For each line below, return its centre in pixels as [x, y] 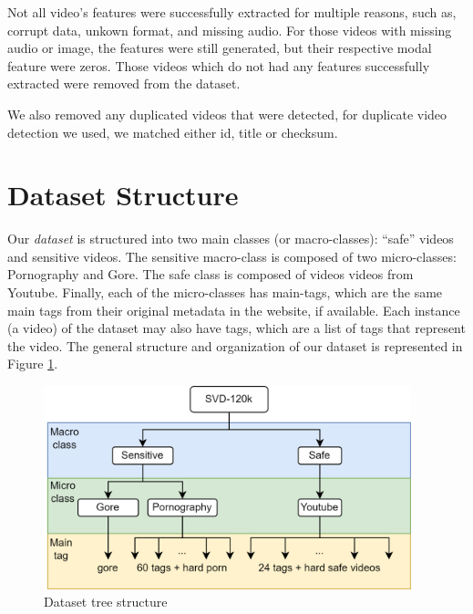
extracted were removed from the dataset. [124, 83]
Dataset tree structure [106, 602]
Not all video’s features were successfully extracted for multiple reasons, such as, [232, 12]
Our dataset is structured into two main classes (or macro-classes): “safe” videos [231, 239]
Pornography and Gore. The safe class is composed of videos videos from [211, 274]
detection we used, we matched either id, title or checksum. [173, 132]
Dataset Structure [123, 195]
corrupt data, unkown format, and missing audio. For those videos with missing [230, 30]
